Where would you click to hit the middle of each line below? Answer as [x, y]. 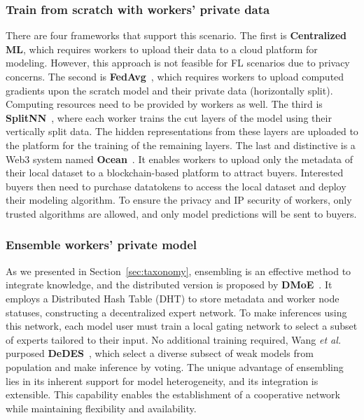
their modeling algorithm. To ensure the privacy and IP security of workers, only [179, 200]
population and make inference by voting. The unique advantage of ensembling [175, 366]
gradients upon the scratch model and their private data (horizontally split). [169, 90]
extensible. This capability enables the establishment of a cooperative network [173, 394]
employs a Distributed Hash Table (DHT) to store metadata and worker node [173, 298]
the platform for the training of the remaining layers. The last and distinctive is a [181, 145]
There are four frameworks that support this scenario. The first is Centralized [176, 35]
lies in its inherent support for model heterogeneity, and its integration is [162, 380]
